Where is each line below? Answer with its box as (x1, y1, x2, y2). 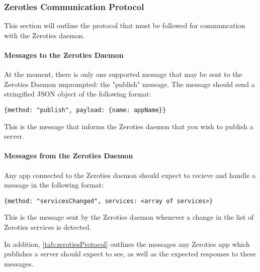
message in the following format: (4, 179, 104, 190)
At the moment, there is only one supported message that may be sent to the (4, 69, 242, 79)
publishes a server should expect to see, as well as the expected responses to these (4, 248, 256, 259)
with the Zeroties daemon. (4, 30, 85, 40)
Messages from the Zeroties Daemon (4, 150, 133, 161)
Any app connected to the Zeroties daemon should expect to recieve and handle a (4, 169, 255, 180)
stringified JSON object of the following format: (4, 88, 151, 99)
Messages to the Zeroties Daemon (4, 50, 124, 60)
